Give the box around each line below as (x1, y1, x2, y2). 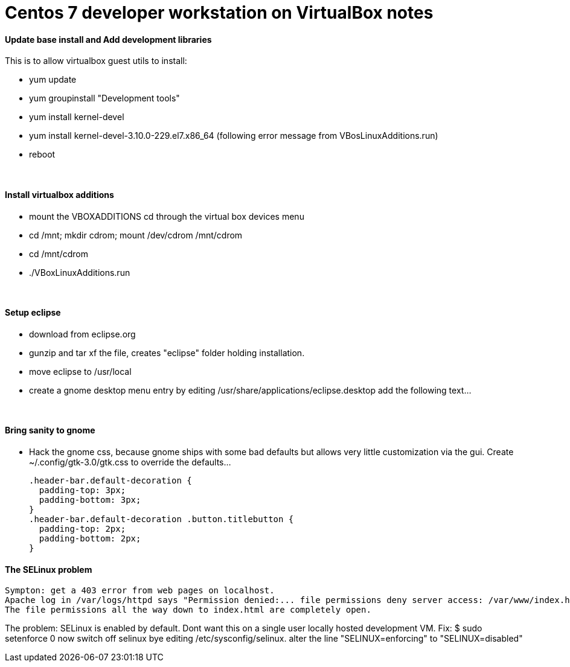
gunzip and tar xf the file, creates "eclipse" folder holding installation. (29, 347, 305, 358)
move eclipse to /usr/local (29, 366, 132, 377)
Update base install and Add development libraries (5, 34, 212, 45)
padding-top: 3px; (39, 485, 126, 496)
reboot (29, 149, 56, 160)
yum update (29, 74, 77, 85)
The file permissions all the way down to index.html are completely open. (5, 605, 371, 615)
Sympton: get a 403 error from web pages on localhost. (5, 586, 275, 596)
